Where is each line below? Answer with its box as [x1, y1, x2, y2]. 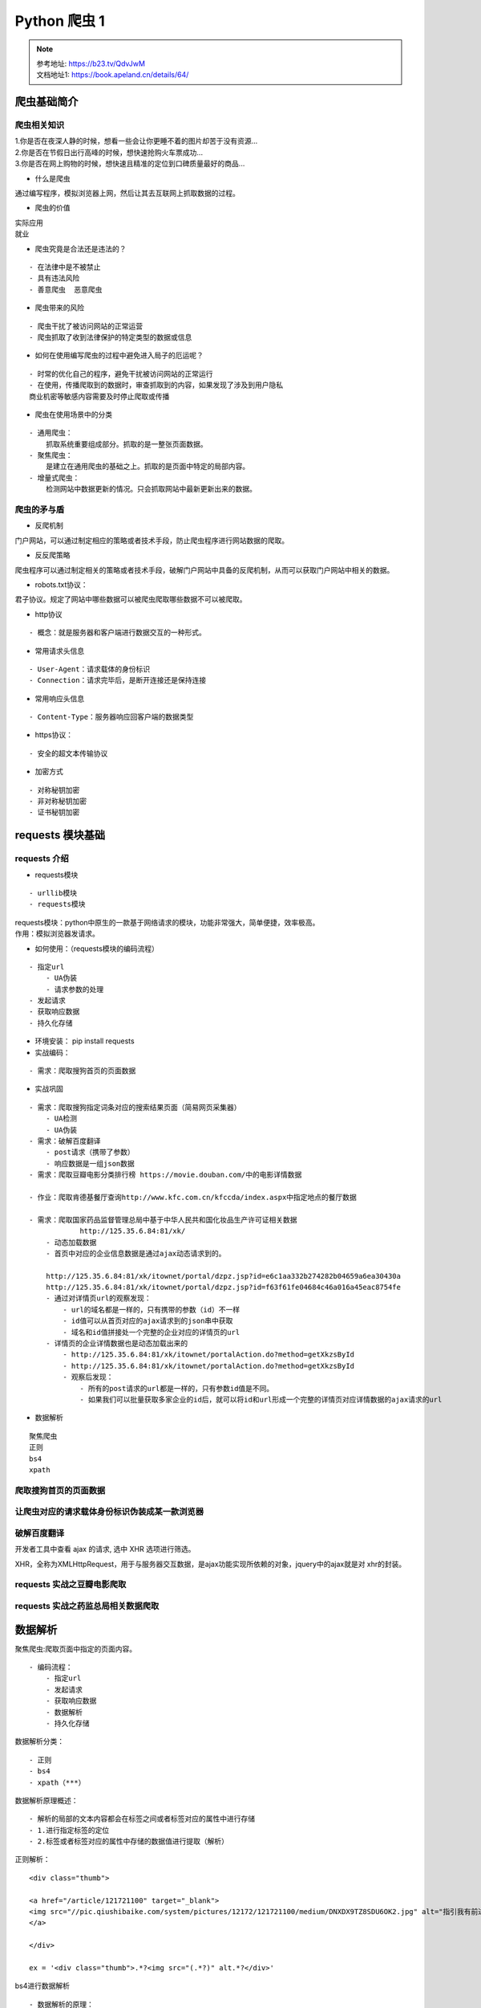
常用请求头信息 [34, 646, 84, 655]
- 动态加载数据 [45, 1238, 97, 1247]
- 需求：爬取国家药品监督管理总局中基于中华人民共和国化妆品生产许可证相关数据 [29, 1215, 297, 1224]
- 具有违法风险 [29, 274, 80, 283]
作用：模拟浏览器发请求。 [14, 928, 99, 939]
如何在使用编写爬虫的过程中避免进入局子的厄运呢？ [34, 350, 204, 361]
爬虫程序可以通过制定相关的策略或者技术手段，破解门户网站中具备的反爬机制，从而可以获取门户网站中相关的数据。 [14, 565, 394, 574]
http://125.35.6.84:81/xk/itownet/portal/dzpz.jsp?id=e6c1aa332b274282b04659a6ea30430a [45, 1271, 401, 1280]
